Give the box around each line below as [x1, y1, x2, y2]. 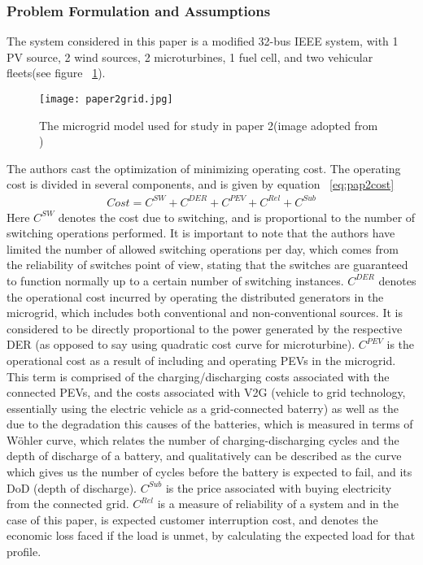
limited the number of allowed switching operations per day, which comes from [7, 240, 399, 257]
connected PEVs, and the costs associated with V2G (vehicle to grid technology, [7, 384, 406, 401]
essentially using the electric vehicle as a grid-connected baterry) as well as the [7, 399, 399, 416]
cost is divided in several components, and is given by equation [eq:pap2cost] [7, 176, 395, 193]
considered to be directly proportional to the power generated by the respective [7, 319, 403, 337]
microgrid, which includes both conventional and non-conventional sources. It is [7, 304, 403, 321]
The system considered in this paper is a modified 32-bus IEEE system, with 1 [7, 33, 399, 50]
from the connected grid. [7, 495, 129, 512]
